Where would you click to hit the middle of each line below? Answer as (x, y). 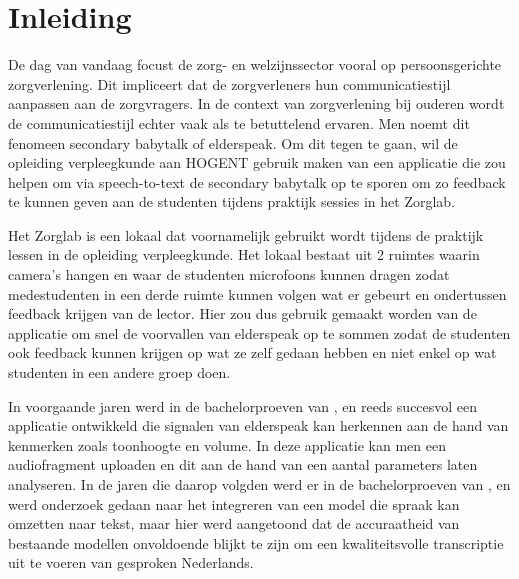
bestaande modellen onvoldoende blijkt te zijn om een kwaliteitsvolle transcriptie (256, 542)
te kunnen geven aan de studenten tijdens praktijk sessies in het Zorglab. (231, 201)
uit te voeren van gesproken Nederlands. (131, 562)
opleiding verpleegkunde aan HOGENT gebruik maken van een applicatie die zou (257, 162)
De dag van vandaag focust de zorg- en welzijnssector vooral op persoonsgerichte (255, 64)
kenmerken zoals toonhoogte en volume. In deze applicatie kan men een (227, 444)
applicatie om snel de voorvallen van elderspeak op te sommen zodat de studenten (259, 332)
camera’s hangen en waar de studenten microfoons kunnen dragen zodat (229, 274)
